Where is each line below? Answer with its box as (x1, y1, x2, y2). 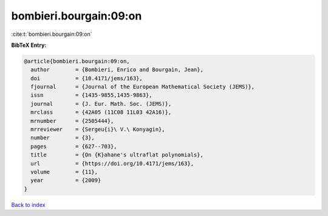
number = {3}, (30, 134, 95, 141)
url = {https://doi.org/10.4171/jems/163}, (30, 160, 194, 167)
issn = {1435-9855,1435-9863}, (30, 92, 152, 99)
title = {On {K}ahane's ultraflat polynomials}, (30, 152, 203, 158)
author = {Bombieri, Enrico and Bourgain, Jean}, (30, 66, 203, 73)
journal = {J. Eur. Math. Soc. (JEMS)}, (30, 100, 172, 107)
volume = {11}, (30, 169, 98, 175)
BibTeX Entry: (11, 41, 47, 49)
